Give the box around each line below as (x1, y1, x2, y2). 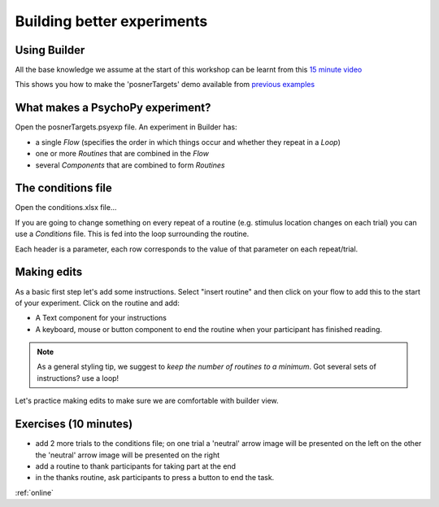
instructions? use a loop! (37, 373, 120, 382)
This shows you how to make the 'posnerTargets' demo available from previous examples (15, 80, 315, 90)
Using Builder (15, 43, 85, 57)
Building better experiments (15, 12, 208, 30)
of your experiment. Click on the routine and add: (15, 298, 180, 308)
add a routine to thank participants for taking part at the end (35, 461, 236, 471)
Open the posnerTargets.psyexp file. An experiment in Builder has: (15, 122, 237, 132)
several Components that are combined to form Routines (35, 160, 225, 170)
